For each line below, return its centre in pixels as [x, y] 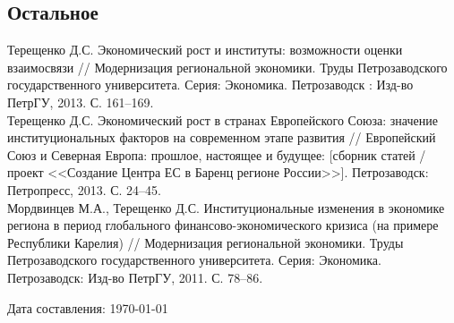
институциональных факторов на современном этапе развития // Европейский [222, 137]
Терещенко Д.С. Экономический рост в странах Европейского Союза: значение [223, 119]
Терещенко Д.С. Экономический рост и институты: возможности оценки [205, 50]
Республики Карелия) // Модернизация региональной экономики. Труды [206, 242]
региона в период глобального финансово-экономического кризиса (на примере [223, 225]
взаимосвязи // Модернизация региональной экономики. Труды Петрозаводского [227, 67]
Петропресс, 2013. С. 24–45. [84, 189]
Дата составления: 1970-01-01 [88, 307]
